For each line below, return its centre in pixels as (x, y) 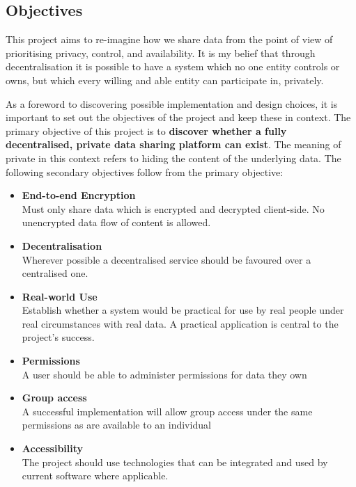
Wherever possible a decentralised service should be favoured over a (167, 259)
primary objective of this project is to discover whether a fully (146, 130)
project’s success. (58, 337)
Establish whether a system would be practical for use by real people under (183, 310)
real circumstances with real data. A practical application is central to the (180, 323)
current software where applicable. (95, 476)
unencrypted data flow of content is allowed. (116, 222)
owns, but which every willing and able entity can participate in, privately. (165, 80)
